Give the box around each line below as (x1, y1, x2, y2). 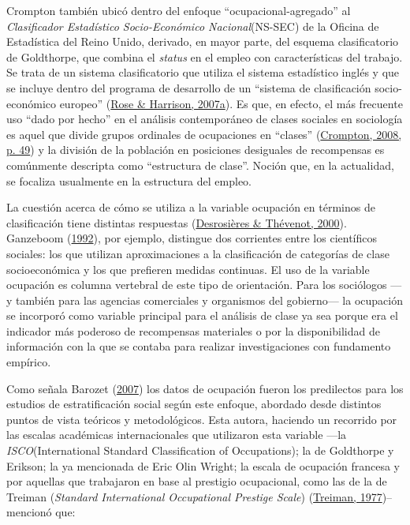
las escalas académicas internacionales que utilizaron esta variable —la (6, 426, 347, 443)
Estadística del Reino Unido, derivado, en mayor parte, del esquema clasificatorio (6, 33, 399, 50)
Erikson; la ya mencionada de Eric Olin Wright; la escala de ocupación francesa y (6, 457, 400, 474)
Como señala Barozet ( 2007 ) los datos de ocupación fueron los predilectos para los (6, 380, 404, 396)
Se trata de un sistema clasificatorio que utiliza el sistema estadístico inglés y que (6, 64, 400, 81)
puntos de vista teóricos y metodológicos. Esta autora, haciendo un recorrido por (6, 411, 397, 427)
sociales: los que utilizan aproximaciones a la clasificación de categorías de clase (6, 245, 389, 261)
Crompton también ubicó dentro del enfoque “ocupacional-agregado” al (6, 2, 351, 18)
